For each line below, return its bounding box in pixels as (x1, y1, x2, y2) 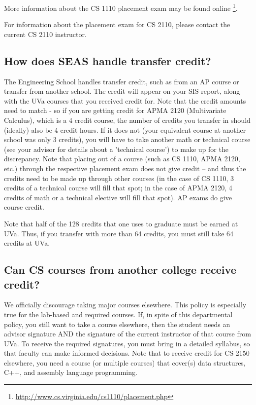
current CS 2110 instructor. (4, 29, 87, 39)
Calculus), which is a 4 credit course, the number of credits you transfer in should (4, 115, 251, 125)
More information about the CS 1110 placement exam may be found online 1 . (4, 1, 238, 13)
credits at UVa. (4, 238, 50, 248)
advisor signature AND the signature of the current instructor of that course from (4, 329, 251, 339)
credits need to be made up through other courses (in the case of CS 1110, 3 (4, 173, 234, 183)
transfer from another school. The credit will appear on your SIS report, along (4, 86, 240, 96)
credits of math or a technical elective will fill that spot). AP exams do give (4, 192, 232, 202)
